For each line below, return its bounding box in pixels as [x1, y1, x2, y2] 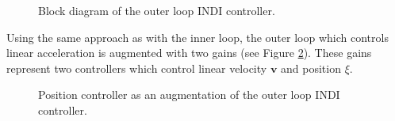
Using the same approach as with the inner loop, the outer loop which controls [6, 28, 389, 45]
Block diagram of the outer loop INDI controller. [38, 2, 275, 18]
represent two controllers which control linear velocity [6, 59, 267, 76]
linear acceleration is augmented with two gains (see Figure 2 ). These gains [6, 44, 372, 61]
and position [281, 59, 341, 76]
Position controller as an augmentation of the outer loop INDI [38, 86, 340, 103]
